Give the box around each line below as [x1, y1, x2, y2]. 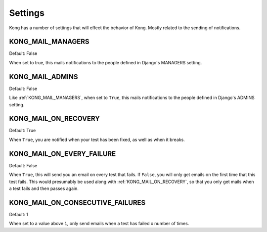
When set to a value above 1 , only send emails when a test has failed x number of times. [9, 221, 189, 227]
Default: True [9, 128, 36, 134]
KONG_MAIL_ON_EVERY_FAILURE [9, 149, 116, 158]
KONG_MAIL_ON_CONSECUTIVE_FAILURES [9, 198, 146, 207]
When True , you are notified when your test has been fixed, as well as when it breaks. [9, 137, 185, 142]
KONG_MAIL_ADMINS [9, 72, 78, 81]
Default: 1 [9, 211, 29, 217]
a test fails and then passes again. [9, 186, 79, 191]
